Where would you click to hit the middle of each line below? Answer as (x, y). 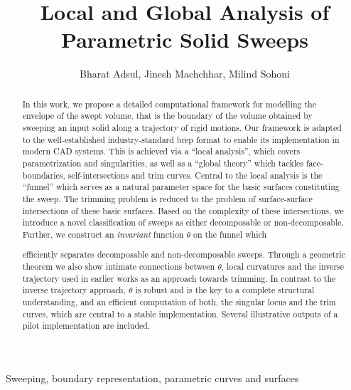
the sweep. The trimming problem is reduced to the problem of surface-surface (167, 198)
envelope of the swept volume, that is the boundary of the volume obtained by (167, 116)
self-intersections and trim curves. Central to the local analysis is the (195, 175)
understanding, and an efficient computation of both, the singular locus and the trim (179, 302)
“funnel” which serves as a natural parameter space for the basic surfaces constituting (181, 187)
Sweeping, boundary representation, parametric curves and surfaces (152, 378)
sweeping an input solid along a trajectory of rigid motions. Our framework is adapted (182, 128)
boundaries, (44, 175)
